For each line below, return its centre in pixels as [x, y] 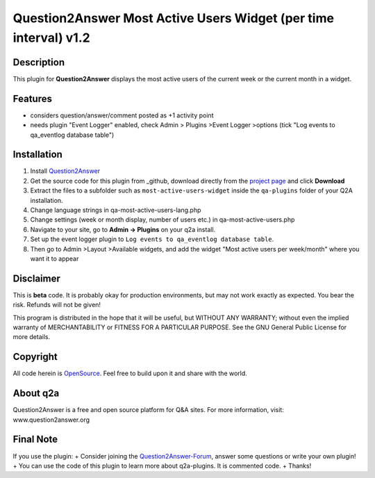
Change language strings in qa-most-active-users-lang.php [116, 210]
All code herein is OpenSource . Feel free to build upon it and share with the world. [130, 373]
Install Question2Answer [65, 171]
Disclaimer [36, 278]
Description [39, 62]
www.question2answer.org [51, 420]
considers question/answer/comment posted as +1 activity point [122, 115]
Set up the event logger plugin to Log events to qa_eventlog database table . [152, 239]
